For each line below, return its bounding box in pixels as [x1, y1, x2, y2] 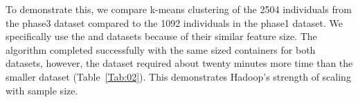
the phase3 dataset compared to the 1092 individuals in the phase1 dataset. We [6, 15, 343, 30]
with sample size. [6, 83, 78, 97]
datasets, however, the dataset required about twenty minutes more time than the [6, 56, 353, 70]
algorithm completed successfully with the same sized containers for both [6, 42, 316, 57]
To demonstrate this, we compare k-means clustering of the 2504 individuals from [6, 2, 352, 16]
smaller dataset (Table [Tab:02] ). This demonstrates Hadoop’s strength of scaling [6, 69, 351, 83]
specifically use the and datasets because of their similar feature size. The [6, 29, 317, 43]
